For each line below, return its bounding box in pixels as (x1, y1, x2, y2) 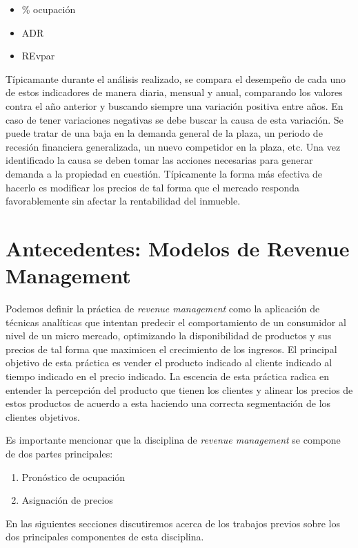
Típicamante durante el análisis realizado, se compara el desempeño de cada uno (6, 71, 346, 86)
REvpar (21, 48, 55, 63)
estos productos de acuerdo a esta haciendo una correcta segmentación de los (6, 396, 331, 410)
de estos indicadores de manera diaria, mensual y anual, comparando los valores (6, 85, 343, 100)
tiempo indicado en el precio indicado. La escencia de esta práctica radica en (6, 369, 330, 383)
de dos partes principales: (6, 446, 113, 460)
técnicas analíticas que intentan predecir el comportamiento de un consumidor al (6, 314, 346, 329)
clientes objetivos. (6, 409, 80, 424)
